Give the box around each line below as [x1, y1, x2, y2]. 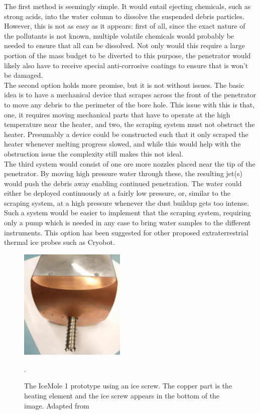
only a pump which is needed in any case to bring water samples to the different [4, 217, 251, 228]
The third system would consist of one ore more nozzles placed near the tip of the [4, 158, 255, 169]
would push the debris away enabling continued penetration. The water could [4, 178, 242, 188]
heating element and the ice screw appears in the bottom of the [24, 390, 220, 400]
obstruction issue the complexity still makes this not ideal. [4, 148, 184, 159]
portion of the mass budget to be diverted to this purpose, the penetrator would [4, 50, 251, 60]
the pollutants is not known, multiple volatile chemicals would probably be [4, 30, 234, 41]
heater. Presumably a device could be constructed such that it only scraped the [4, 128, 248, 139]
